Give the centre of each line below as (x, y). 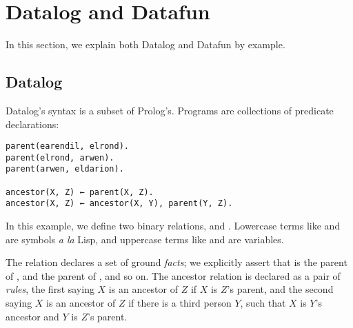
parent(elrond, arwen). (60, 157)
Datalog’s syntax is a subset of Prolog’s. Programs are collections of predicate (170, 110)
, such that (263, 303)
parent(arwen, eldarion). (65, 169)
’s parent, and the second (280, 289)
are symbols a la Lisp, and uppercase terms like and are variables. (145, 239)
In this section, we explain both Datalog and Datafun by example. (145, 44)
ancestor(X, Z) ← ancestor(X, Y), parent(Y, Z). (119, 204)
